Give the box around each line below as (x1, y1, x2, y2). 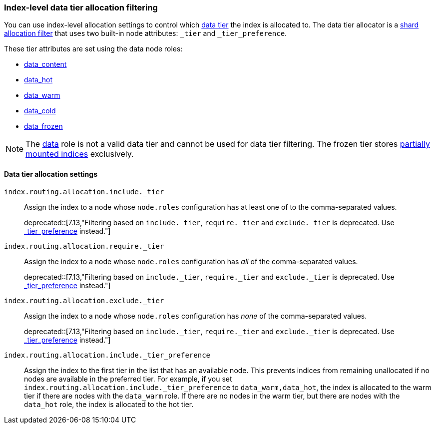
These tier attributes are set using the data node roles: (4, 44, 183, 53)
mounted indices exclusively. (25, 149, 134, 159)
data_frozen (24, 122, 63, 131)
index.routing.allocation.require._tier (4, 242, 164, 250)
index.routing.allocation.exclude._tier (4, 296, 164, 305)
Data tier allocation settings (4, 169, 97, 178)
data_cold (24, 106, 56, 115)
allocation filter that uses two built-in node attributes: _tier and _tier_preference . (4, 29, 287, 38)
